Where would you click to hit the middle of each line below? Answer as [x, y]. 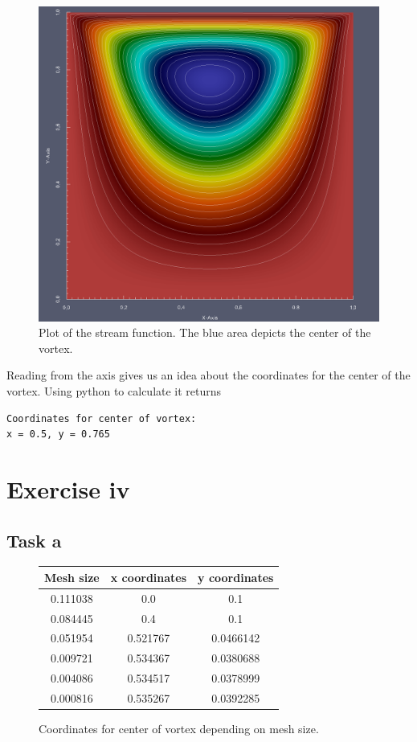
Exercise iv [68, 489]
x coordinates [149, 577]
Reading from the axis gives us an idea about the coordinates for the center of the [208, 375]
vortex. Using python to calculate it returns [114, 391]
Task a [34, 540]
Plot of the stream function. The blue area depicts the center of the [205, 332]
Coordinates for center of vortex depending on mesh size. [179, 729]
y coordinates [236, 577]
